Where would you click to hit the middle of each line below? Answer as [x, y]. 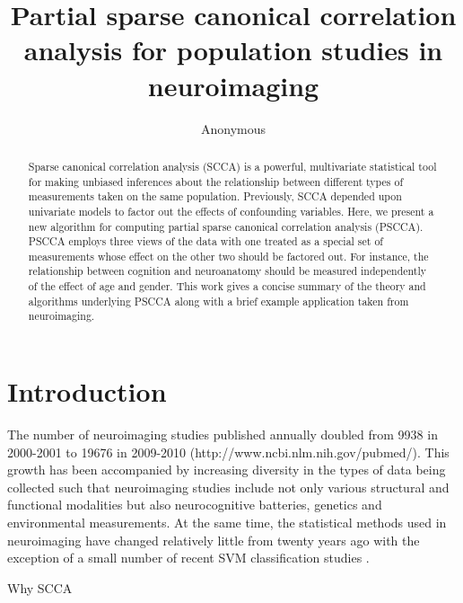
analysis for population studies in [233, 50]
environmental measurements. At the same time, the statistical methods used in [227, 523]
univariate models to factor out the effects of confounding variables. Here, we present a [231, 211]
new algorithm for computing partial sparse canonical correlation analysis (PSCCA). [226, 226]
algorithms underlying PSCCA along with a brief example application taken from [218, 301]
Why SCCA [40, 587]
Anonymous [233, 128]
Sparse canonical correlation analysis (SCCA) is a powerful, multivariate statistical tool [232, 166]
